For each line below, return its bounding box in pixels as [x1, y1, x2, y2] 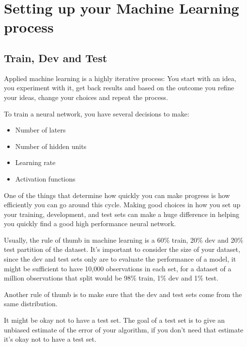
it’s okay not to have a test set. [4, 334, 96, 344]
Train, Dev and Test [4, 50, 108, 65]
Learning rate [15, 157, 56, 167]
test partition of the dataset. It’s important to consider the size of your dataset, [4, 244, 240, 254]
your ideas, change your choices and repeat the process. [4, 92, 168, 102]
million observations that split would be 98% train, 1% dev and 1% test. [4, 273, 218, 283]
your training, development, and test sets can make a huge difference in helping [4, 209, 240, 219]
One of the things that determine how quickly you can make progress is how [4, 190, 230, 200]
